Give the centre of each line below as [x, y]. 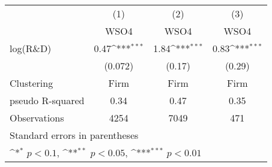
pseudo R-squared [47, 100]
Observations [37, 118]
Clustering [32, 83]
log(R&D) [31, 48]
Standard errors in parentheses [74, 135]
